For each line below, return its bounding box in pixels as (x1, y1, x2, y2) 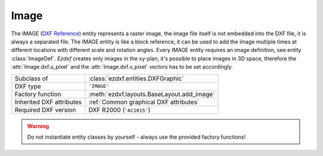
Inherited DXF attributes (14, 97, 82, 106)
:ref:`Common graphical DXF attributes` (88, 97, 200, 106)
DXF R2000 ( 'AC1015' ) (88, 105, 151, 114)
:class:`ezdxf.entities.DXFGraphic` (88, 74, 184, 82)
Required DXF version (14, 105, 76, 114)
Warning (27, 123, 49, 130)
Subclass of (14, 74, 48, 82)
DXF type (14, 82, 41, 90)
